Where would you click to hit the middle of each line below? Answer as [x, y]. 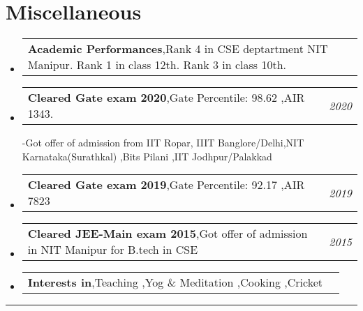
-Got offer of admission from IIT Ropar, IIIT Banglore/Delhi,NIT [163, 143]
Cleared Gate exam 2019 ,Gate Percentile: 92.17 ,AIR [166, 185]
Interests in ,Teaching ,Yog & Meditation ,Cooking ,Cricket [175, 282]
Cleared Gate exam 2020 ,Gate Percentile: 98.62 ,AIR [166, 98]
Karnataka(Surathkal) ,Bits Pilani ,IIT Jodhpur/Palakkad [147, 156]
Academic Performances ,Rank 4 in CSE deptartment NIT [178, 49]
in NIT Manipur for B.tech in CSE [113, 250]
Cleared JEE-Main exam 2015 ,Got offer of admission [168, 234]
